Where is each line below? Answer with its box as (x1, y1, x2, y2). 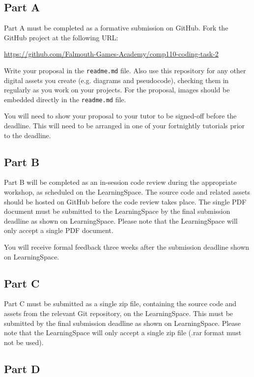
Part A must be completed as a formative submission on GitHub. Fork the (4, 23, 228, 33)
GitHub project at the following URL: (4, 32, 118, 42)
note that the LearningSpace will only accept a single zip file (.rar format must (4, 327, 242, 338)
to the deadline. (4, 130, 51, 140)
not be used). (4, 337, 44, 347)
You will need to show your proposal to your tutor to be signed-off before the (4, 111, 237, 121)
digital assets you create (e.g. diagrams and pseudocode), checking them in (4, 75, 229, 85)
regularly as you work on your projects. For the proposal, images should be (4, 85, 230, 95)
